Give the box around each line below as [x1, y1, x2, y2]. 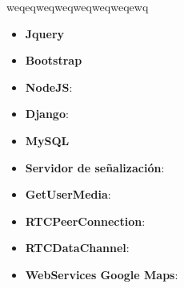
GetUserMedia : [25, 186, 111, 203]
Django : [25, 105, 69, 122]
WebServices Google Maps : [25, 266, 178, 282]
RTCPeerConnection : [25, 212, 146, 229]
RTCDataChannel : [25, 239, 130, 256]
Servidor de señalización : [25, 159, 165, 176]
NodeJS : [25, 78, 73, 95]
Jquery [25, 25, 65, 41]
